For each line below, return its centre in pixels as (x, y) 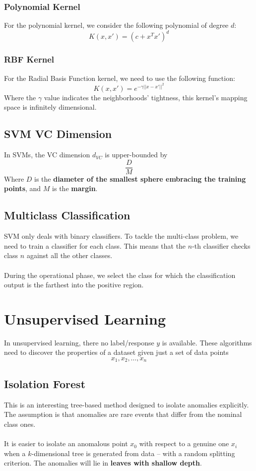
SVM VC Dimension (58, 134)
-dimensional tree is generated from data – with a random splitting (133, 453)
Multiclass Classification (67, 215)
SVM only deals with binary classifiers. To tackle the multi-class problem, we (121, 236)
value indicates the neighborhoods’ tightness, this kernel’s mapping (146, 97)
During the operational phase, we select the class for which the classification (120, 275)
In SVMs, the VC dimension (47, 155)
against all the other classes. (69, 255)
